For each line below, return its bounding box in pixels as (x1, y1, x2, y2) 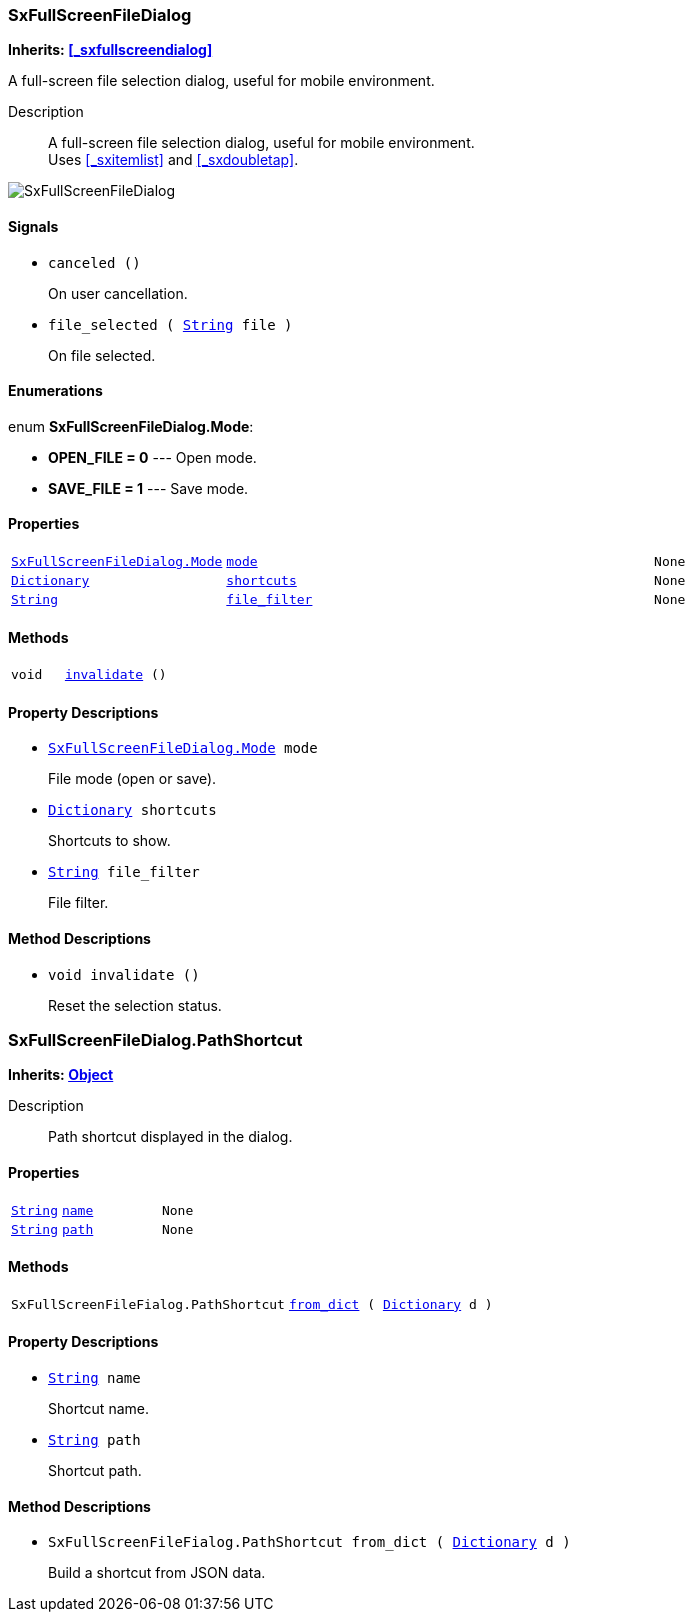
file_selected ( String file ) (48, 316, 293, 333)
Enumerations (8, 382, 103, 400)
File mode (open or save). (48, 770, 217, 788)
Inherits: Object (8, 1066, 114, 1084)
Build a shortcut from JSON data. (48, 1564, 266, 1582)
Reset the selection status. (48, 996, 222, 1014)
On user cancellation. (48, 284, 188, 302)
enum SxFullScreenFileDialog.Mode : (8, 417, 254, 435)
